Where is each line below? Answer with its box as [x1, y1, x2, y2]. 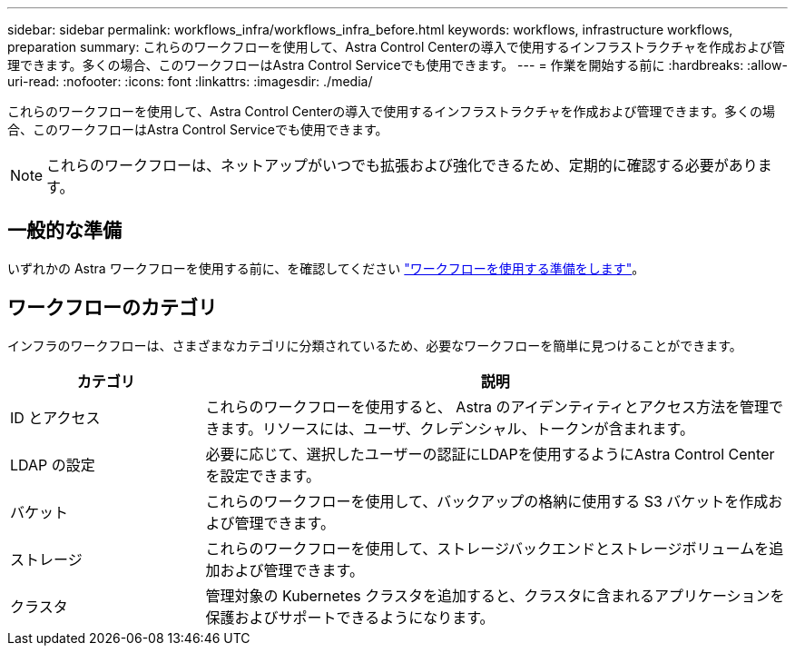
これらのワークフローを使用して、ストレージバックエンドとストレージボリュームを [205, 539, 770, 558]
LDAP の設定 [10, 455, 95, 474]
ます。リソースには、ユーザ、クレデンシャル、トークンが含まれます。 [220, 419, 694, 438]
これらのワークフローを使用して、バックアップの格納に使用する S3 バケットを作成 [205, 491, 769, 510]
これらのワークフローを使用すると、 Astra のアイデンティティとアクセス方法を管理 [205, 397, 770, 416]
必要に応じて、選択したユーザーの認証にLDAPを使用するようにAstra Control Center [205, 444, 775, 463]
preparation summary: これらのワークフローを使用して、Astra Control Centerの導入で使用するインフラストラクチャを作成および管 [7, 39, 785, 54]
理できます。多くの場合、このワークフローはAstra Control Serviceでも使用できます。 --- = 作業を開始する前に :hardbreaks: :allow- [7, 57, 788, 73]
